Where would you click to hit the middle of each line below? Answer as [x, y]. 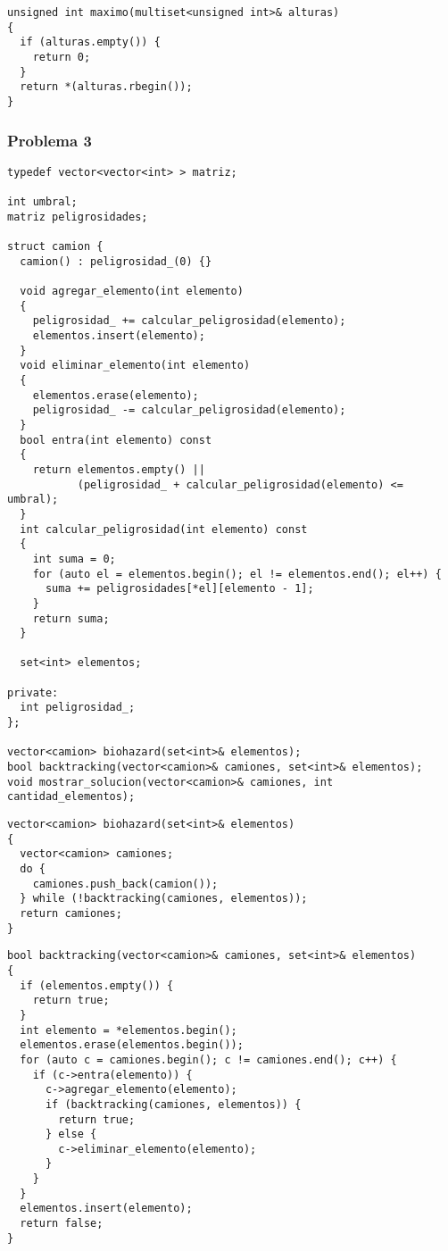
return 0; [62, 57]
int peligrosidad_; [78, 708]
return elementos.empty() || [119, 469]
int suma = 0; [74, 559]
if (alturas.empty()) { [90, 42]
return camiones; [71, 913]
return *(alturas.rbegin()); [106, 87]
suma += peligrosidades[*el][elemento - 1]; [179, 589]
